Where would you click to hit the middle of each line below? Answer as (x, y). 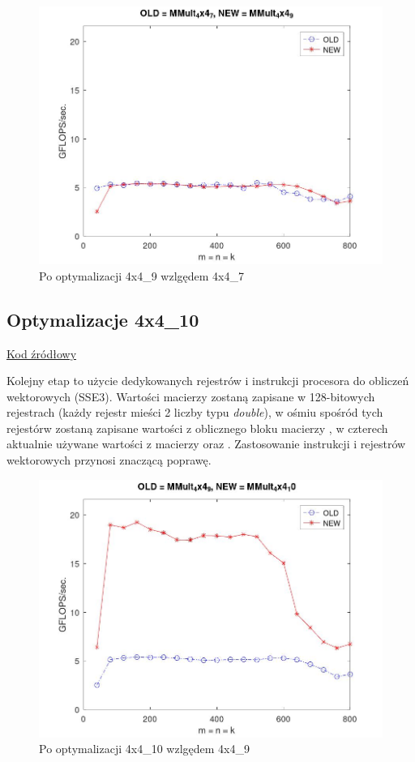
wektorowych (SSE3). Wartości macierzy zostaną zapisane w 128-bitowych (191, 396)
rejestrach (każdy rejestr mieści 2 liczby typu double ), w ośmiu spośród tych (195, 412)
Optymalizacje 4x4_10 (103, 319)
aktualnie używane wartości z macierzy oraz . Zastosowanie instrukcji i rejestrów (206, 444)
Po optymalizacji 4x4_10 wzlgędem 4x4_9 (144, 749)
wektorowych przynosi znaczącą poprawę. (109, 460)
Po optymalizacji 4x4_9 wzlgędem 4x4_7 (141, 275)
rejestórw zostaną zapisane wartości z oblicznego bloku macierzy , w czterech (197, 428)
